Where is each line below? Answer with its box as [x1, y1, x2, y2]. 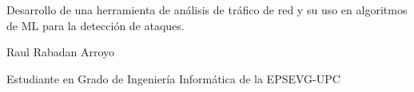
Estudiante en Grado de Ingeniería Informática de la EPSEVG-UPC [6, 70, 340, 86]
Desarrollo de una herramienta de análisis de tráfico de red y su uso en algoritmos [6, 2, 408, 17]
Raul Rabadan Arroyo [6, 44, 115, 60]
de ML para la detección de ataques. [6, 17, 185, 33]
